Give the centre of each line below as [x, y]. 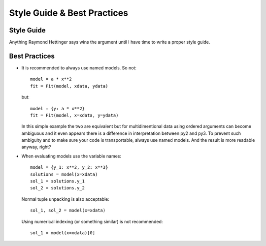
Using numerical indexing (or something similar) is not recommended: [92, 221]
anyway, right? [36, 147]
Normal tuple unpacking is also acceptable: [65, 199]
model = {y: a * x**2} [58, 108]
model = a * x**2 [51, 79]
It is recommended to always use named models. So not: [79, 68]
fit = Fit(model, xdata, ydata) [69, 86]
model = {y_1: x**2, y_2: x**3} [69, 168]
